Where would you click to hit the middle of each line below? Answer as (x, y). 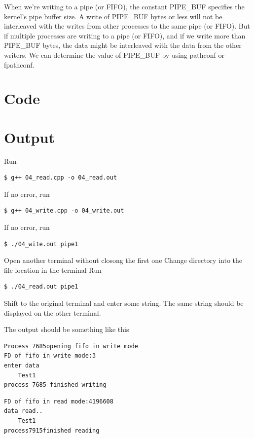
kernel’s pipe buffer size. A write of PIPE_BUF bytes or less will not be (113, 16)
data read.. (23, 411)
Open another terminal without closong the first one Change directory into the (123, 260)
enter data (22, 365)
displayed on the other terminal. (53, 312)
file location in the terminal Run (53, 270)
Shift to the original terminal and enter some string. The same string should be (124, 303)
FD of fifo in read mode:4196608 (59, 401)
